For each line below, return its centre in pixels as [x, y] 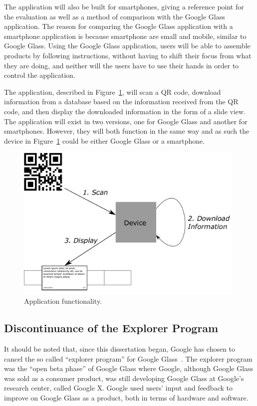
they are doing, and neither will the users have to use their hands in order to [122, 65]
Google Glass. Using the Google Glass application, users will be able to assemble [127, 46]
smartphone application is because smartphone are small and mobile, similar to [125, 36]
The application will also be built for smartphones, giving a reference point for [124, 6]
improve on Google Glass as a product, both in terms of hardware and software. [126, 398]
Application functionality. [63, 301]
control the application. [40, 75]
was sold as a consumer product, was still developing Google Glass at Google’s [124, 378]
